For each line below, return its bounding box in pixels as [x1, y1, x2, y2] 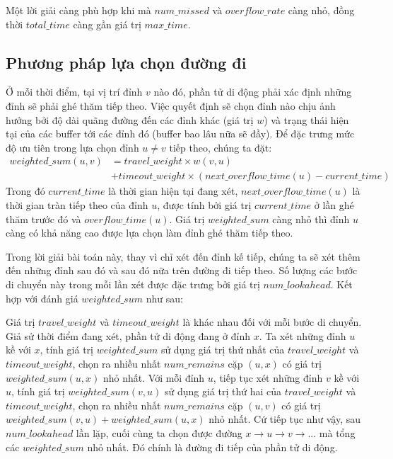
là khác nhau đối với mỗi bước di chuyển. [182, 314, 362, 329]
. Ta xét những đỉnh [259, 328, 346, 343]
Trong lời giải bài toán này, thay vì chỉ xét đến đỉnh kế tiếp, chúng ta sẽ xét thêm [6, 249, 360, 263]
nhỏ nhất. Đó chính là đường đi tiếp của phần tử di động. [87, 439, 338, 454]
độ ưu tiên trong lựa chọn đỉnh [6, 140, 139, 154]
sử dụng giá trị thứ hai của [164, 384, 282, 399]
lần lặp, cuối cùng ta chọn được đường [76, 425, 242, 440]
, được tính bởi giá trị [157, 198, 252, 212]
